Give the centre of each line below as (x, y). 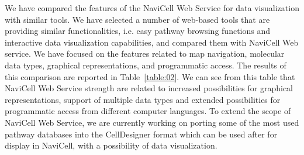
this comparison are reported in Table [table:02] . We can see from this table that (150, 76)
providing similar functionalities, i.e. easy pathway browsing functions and (138, 31)
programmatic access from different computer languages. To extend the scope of (148, 111)
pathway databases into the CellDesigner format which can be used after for (141, 134)
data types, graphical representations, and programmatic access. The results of (146, 65)
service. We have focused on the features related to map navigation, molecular (145, 54)
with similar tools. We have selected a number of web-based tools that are (137, 19)
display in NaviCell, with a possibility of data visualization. (111, 145)
